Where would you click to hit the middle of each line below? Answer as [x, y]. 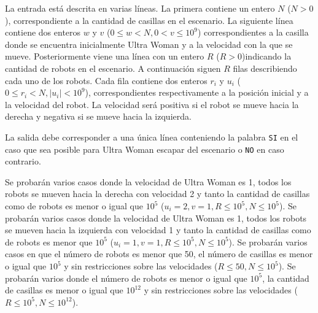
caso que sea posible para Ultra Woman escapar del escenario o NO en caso [145, 149]
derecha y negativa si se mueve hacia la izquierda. [98, 116]
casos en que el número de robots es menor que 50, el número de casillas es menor [159, 254]
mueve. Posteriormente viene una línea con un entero [105, 56]
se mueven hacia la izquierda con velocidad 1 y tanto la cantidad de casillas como [158, 230]
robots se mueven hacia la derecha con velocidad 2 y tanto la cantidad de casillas [157, 194]
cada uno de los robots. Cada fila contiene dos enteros [106, 80]
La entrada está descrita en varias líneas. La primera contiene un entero [140, 8]
